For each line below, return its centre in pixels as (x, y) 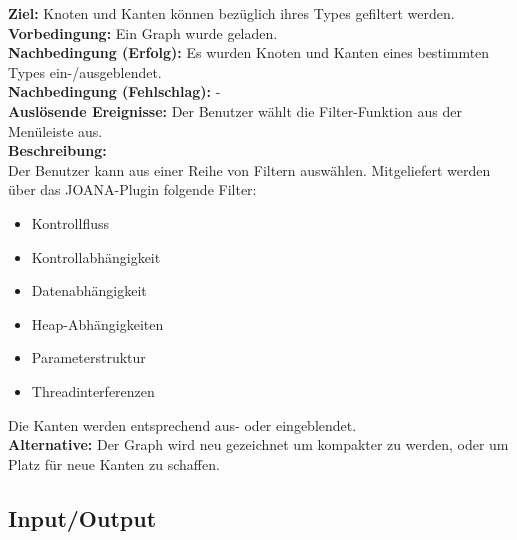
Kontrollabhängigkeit (96, 256)
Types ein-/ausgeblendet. (85, 71)
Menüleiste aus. (55, 130)
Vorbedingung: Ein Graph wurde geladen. (143, 32)
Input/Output (82, 517)
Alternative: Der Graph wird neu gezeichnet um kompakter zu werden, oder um (258, 444)
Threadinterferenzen (93, 390)
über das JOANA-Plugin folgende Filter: (132, 189)
